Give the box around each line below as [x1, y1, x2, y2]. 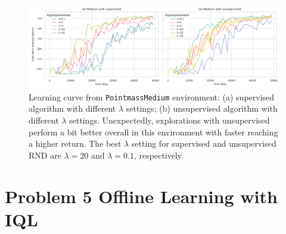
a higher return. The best [29, 137, 122, 150]
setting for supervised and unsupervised [131, 137, 276, 150]
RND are [29, 148, 61, 161]
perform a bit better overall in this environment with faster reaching [29, 125, 278, 138]
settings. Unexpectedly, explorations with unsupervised [69, 114, 270, 127]
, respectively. [134, 148, 184, 161]
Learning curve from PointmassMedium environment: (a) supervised [29, 90, 275, 103]
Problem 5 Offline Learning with [5, 184, 278, 208]
